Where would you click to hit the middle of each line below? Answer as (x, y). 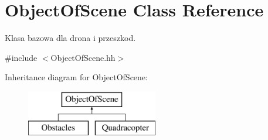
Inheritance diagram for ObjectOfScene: (76, 77)
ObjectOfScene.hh (83, 57)
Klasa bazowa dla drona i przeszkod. (70, 38)
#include (21, 57)
